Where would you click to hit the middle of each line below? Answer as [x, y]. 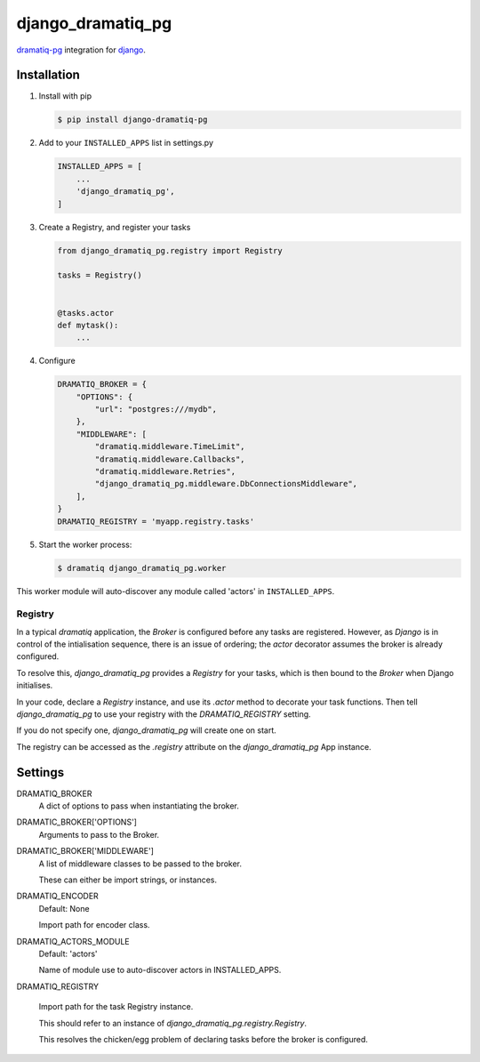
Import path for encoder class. [94, 925]
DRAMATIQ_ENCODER [58, 896]
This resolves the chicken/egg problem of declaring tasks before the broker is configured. [203, 1039]
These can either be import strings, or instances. [128, 880]
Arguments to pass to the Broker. [99, 834]
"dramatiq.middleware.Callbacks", [170, 459]
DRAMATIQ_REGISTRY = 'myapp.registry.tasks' [156, 521]
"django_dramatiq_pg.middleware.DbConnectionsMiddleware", [226, 484]
